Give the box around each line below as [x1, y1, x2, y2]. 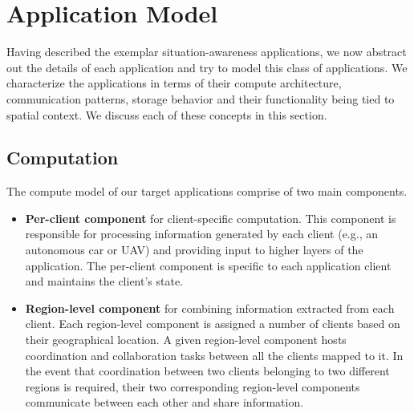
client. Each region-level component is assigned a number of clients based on [25, 315, 400, 332]
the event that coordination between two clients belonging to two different [25, 362, 390, 379]
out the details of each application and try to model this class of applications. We [6, 59, 408, 75]
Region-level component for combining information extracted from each [25, 299, 395, 316]
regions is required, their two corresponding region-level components [25, 378, 360, 395]
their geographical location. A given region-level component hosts [25, 331, 347, 348]
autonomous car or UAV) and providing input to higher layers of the [25, 241, 363, 258]
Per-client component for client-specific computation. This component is [25, 209, 396, 226]
